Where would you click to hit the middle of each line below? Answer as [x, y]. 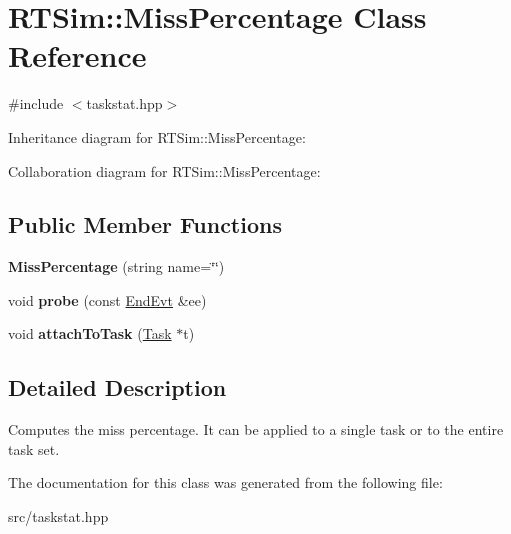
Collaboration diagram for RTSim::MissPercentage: [164, 170]
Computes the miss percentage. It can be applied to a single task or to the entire [256, 429]
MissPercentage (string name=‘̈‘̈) [116, 266]
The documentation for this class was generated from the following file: [225, 482]
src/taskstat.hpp [58, 516]
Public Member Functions [145, 224]
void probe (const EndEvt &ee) [107, 299]
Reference [77, 55]
